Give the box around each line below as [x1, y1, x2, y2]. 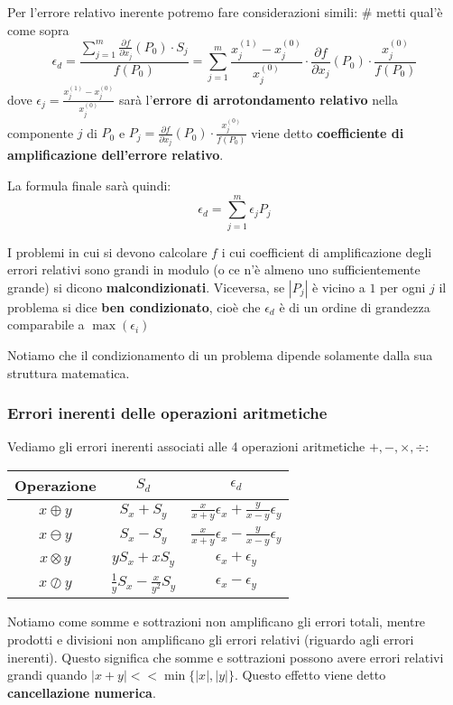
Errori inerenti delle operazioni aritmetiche [7, 402, 328, 424]
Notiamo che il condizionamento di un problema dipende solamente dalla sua [7, 346, 433, 365]
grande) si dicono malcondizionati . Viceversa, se [7, 277, 285, 296]
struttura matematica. [7, 363, 130, 382]
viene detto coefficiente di [251, 123, 404, 142]
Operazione [14, 475, 97, 496]
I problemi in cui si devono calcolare [7, 242, 208, 261]
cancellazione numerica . [7, 682, 156, 701]
